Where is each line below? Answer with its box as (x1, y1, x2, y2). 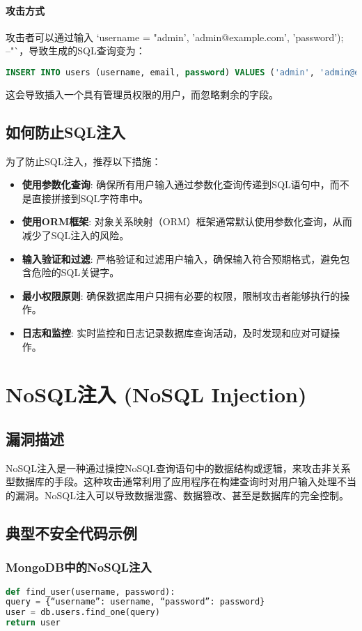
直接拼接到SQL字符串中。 (31, 190, 149, 205)
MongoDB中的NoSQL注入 (6, 558, 152, 576)
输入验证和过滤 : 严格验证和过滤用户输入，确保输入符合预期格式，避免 (22, 251, 340, 266)
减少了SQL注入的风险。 (22, 228, 129, 243)
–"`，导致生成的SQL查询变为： (6, 43, 145, 58)
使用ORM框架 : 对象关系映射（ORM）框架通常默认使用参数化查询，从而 (22, 214, 352, 229)
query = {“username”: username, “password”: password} (6, 597, 265, 607)
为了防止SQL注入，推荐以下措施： (6, 153, 162, 168)
